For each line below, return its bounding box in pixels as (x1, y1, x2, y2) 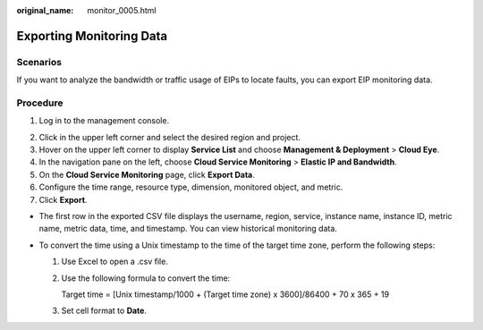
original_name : (16, 5, 74, 15)
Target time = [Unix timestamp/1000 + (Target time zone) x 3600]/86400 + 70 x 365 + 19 (61, 289, 389, 300)
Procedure (16, 97, 64, 109)
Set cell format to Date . (61, 305, 148, 317)
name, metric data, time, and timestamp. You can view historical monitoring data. (38, 224, 337, 234)
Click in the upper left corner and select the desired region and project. (38, 131, 301, 142)
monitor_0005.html (87, 5, 157, 15)
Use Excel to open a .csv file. (61, 256, 169, 267)
